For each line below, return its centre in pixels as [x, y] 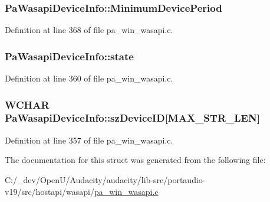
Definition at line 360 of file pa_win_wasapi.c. [89, 78]
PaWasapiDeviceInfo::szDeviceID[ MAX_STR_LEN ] [132, 118]
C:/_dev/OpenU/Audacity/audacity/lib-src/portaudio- [105, 179]
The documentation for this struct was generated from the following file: [135, 160]
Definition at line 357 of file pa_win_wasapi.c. [89, 140]
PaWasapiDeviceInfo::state [69, 56]
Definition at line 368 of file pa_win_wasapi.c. [89, 30]
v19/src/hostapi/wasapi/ [50, 191]
